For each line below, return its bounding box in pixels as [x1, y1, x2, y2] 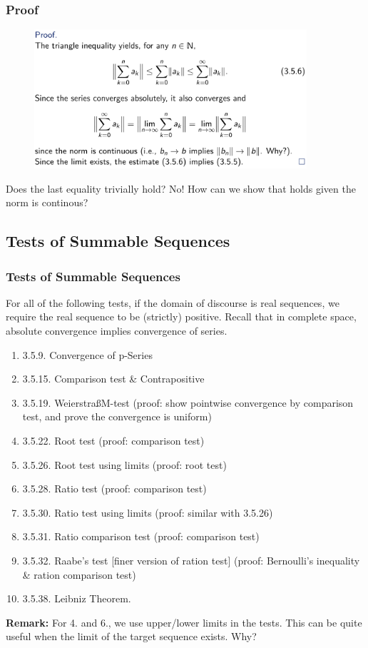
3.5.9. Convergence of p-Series [22, 347, 153, 362]
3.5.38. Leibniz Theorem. [22, 591, 131, 606]
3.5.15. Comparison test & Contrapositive [22, 371, 205, 386]
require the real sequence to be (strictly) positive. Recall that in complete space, [6, 309, 357, 324]
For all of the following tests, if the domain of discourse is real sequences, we [6, 295, 339, 310]
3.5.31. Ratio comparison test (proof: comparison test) [22, 529, 260, 544]
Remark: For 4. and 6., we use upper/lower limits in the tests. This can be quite [6, 614, 362, 629]
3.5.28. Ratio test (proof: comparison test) [22, 481, 207, 496]
